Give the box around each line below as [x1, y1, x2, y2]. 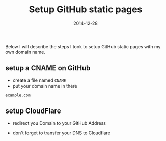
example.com [5, 93, 31, 98]
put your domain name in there [12, 82, 77, 89]
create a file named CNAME [12, 77, 66, 83]
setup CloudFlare [5, 107, 61, 116]
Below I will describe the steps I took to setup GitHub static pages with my [5, 43, 161, 49]
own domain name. [5, 49, 46, 55]
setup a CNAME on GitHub [5, 64, 91, 72]
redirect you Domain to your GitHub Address [12, 120, 106, 126]
